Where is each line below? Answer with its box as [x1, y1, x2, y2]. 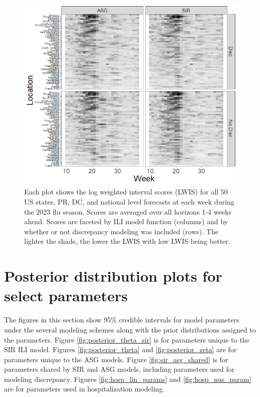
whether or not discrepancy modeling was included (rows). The [24, 226, 219, 236]
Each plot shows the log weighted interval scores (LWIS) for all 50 [24, 186, 228, 197]
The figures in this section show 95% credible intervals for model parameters [4, 314, 239, 325]
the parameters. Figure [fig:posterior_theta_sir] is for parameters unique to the [4, 334, 249, 345]
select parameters [4, 285, 128, 306]
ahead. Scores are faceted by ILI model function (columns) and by [24, 216, 228, 227]
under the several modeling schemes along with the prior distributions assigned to [4, 324, 256, 335]
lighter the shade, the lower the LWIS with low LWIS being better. [24, 236, 230, 246]
